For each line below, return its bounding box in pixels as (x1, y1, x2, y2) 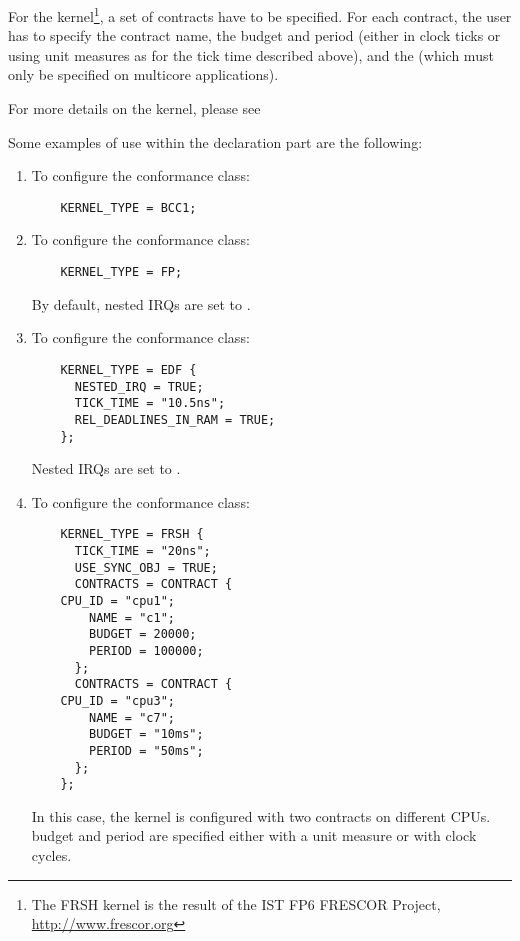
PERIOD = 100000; (89, 643, 204, 658)
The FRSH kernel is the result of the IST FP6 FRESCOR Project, (31, 893, 441, 914)
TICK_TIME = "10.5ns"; (74, 396, 226, 411)
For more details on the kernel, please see (8, 98, 261, 119)
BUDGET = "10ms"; (89, 727, 204, 742)
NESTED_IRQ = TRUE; (74, 379, 204, 394)
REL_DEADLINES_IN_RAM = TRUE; (74, 412, 276, 427)
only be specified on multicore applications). (8, 64, 279, 85)
